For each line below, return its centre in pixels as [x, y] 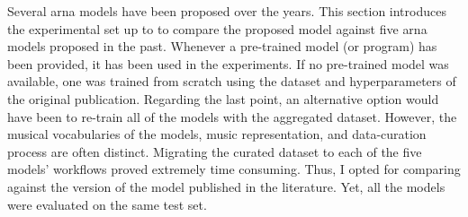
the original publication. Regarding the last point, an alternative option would [223, 98]
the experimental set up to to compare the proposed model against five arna [217, 28]
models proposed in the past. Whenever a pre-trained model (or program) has [222, 46]
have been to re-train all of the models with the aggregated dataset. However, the [232, 116]
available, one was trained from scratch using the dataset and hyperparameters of [232, 81]
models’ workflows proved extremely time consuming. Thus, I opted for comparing [234, 169]
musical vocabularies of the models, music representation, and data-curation [217, 134]
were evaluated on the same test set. [107, 204]
